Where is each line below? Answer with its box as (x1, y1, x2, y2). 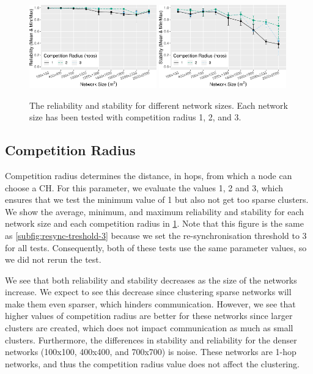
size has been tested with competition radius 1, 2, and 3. (29, 111, 241, 123)
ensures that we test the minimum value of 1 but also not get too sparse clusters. (5, 193, 309, 206)
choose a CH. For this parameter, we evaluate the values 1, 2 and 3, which (5, 181, 284, 194)
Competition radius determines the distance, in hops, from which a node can (5, 169, 292, 182)
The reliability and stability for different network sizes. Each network (29, 98, 288, 111)
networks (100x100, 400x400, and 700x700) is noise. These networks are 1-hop (5, 345, 296, 358)
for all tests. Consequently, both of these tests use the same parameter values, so (5, 241, 307, 254)
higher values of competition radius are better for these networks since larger (5, 309, 293, 322)
